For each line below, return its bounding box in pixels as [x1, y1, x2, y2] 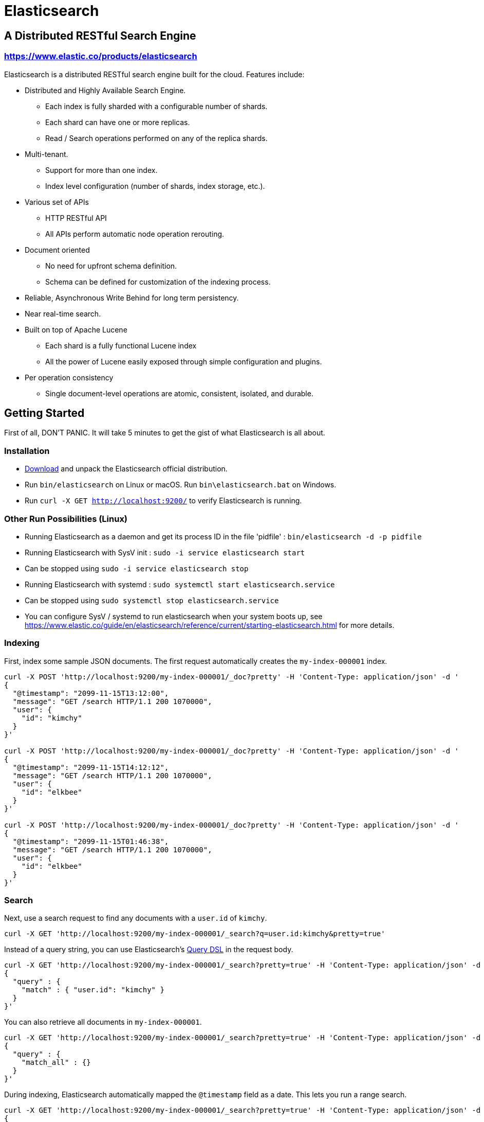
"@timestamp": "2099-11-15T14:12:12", [12, 763, 169, 772]
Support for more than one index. [45, 165, 158, 174]
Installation [4, 445, 50, 456]
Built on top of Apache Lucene [25, 325, 127, 334]
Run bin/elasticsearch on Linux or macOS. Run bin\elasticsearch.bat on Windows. [25, 480, 337, 489]
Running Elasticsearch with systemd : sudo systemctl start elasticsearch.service [25, 580, 335, 589]
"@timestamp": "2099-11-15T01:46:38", [12, 837, 169, 846]
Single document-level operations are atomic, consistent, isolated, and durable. [45, 389, 313, 398]
